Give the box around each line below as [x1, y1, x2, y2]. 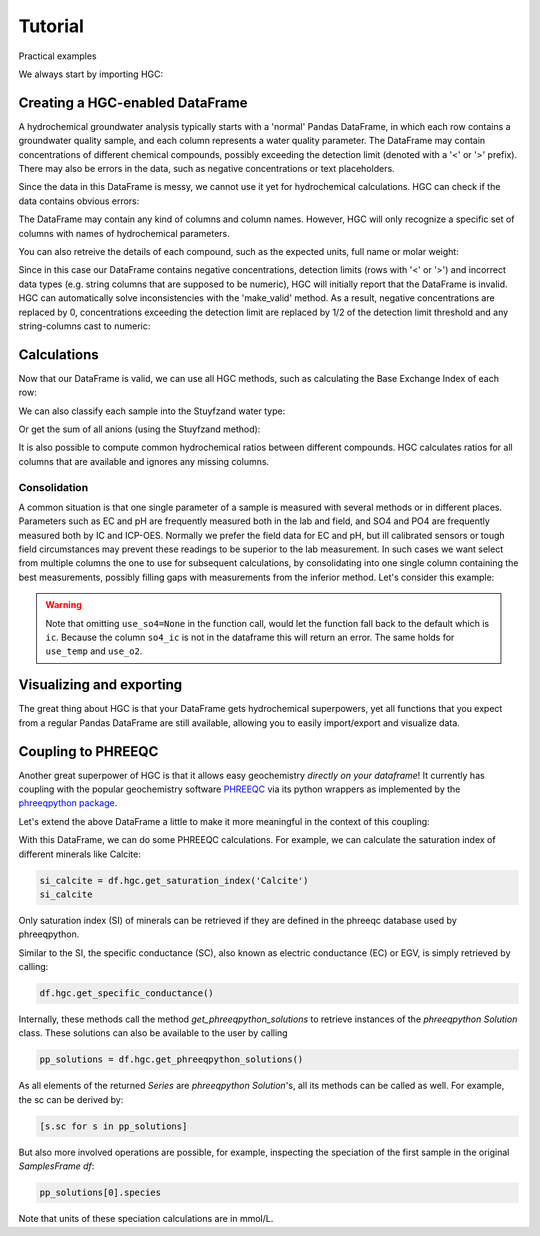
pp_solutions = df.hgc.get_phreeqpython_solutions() [39, 1054, 304, 1065]
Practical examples [18, 50, 97, 62]
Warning [45, 599, 82, 611]
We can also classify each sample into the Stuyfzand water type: [18, 405, 286, 417]
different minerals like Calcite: [18, 848, 142, 860]
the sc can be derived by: [18, 1093, 124, 1105]
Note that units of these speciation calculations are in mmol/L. [18, 1213, 274, 1225]
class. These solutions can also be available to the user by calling [18, 1027, 289, 1039]
